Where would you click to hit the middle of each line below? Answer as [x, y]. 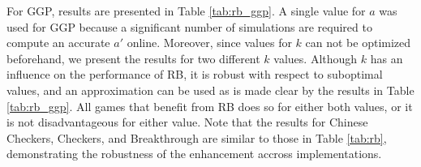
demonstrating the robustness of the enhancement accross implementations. [194, 154]
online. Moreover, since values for [209, 43]
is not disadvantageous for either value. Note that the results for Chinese [187, 122]
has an [387, 58]
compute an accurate [58, 43]
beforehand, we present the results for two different [133, 58]
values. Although [316, 58]
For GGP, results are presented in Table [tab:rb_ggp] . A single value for [186, 11]
